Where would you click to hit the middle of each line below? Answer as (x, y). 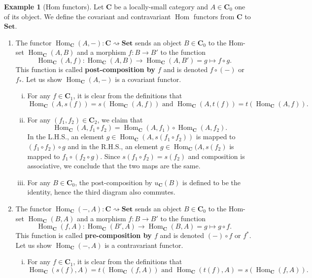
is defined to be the (212, 182)
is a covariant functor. (148, 79)
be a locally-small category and (161, 6)
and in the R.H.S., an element (113, 146)
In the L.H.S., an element (66, 137)
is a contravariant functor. (144, 245)
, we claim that (120, 119)
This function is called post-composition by (85, 69)
